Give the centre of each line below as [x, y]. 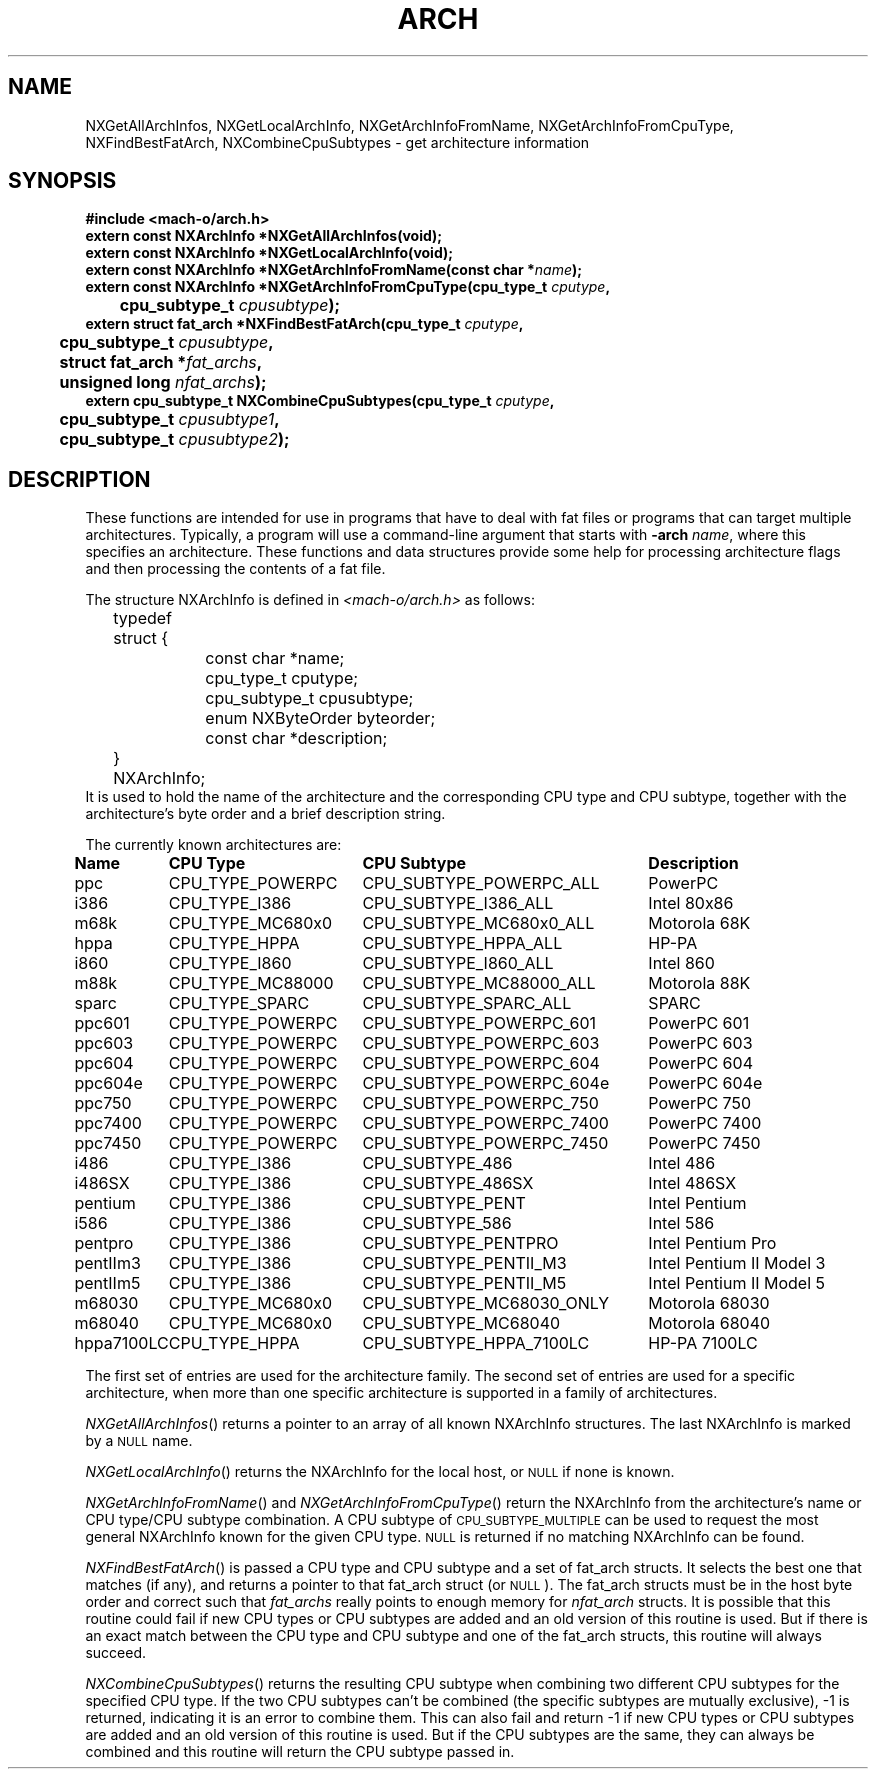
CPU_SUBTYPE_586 [437, 1223]
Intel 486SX [692, 1183]
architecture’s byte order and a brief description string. [265, 814]
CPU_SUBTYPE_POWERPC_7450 [485, 1143]
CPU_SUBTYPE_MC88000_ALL [479, 983]
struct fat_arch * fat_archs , [161, 362]
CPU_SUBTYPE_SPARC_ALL [467, 1003]
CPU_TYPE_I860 [230, 963]
